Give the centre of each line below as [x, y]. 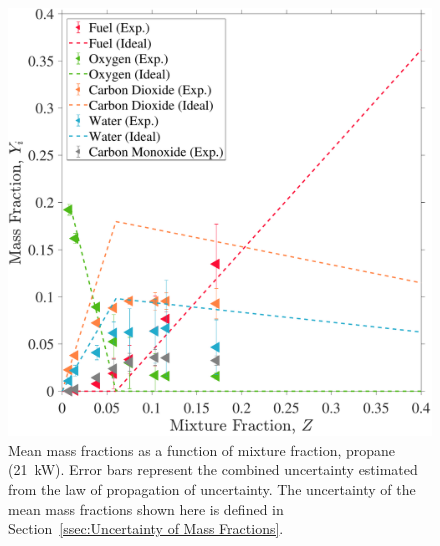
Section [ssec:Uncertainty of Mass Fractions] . [146, 528]
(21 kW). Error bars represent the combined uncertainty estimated [213, 469]
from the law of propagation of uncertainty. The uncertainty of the [212, 488]
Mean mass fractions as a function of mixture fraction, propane [202, 449]
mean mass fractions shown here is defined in [146, 508]
